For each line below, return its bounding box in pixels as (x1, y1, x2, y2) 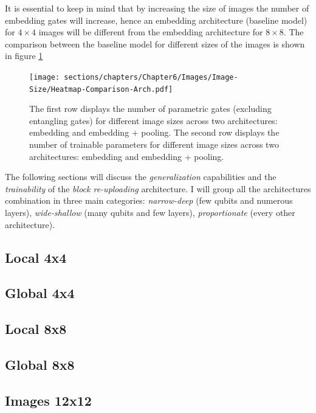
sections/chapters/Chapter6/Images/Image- (64, 72, 238, 82)
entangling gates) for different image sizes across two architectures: (29, 114, 278, 127)
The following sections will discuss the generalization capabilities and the (5, 170, 276, 183)
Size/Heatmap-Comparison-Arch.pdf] (29, 85, 173, 94)
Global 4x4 (5, 283, 75, 302)
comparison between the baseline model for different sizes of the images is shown (5, 37, 305, 50)
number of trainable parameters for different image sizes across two (29, 138, 279, 151)
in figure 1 (5, 49, 43, 62)
